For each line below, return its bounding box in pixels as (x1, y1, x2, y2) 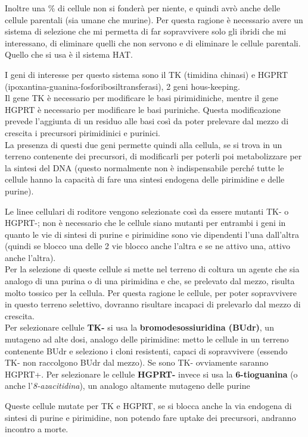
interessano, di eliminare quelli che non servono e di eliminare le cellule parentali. (5, 36, 301, 49)
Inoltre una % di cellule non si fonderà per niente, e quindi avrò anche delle (5, 2, 281, 14)
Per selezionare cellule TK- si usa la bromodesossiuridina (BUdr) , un (5, 321, 274, 334)
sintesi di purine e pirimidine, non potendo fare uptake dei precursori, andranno (5, 411, 296, 423)
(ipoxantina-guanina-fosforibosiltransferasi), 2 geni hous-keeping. (5, 80, 240, 92)
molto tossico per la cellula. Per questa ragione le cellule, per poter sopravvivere (5, 286, 297, 298)
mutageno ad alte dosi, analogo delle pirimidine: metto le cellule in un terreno (5, 333, 289, 345)
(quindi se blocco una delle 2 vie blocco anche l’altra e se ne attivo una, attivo (5, 240, 290, 252)
